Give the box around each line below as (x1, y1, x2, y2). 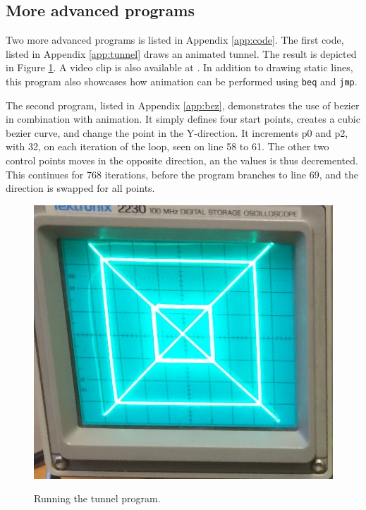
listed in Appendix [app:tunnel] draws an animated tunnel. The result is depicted (6, 46, 357, 61)
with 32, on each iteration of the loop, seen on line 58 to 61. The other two (6, 139, 329, 154)
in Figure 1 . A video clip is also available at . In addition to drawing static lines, (6, 60, 353, 75)
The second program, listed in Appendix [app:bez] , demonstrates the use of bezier (6, 97, 360, 112)
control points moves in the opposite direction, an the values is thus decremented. (6, 153, 358, 168)
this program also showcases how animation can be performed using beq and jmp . (6, 73, 358, 88)
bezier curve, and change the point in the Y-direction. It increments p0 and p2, (6, 125, 348, 140)
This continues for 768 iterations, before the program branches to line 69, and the (6, 166, 358, 181)
